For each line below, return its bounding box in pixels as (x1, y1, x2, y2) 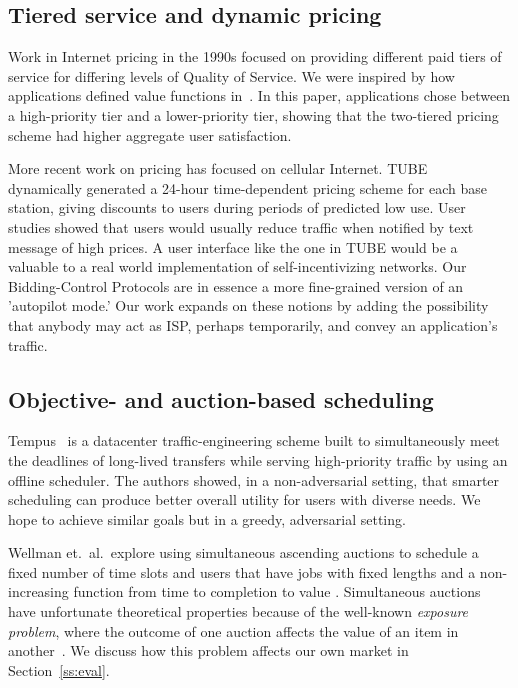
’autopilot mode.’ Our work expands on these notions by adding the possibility (8, 295, 489, 316)
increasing (8, 581, 69, 602)
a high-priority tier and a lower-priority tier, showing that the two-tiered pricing (8, 104, 499, 125)
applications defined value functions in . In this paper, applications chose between (8, 85, 511, 106)
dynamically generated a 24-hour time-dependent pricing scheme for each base (8, 177, 488, 198)
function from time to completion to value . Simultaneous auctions (73, 581, 481, 602)
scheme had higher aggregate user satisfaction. (8, 124, 292, 145)
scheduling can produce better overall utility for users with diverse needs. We (8, 489, 481, 510)
